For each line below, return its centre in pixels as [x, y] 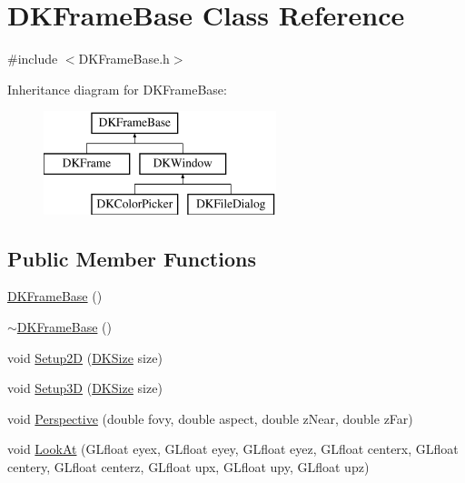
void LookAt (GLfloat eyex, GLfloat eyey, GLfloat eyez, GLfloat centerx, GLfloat [233, 449]
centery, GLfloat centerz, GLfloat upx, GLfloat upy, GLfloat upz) [188, 467]
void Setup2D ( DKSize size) [85, 357]
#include [33, 59]
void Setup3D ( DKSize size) [85, 388]
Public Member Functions [132, 258]
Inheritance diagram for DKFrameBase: [117, 89]
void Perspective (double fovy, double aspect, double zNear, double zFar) [210, 418]
